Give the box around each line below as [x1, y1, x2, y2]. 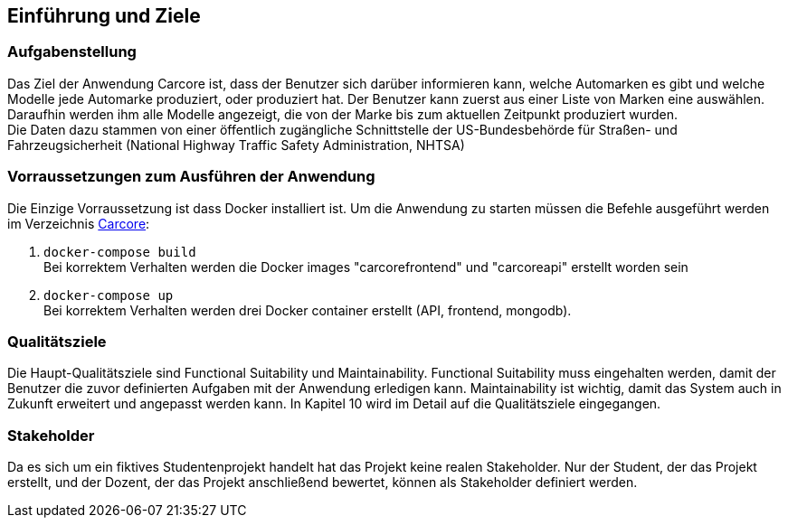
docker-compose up [43, 287, 174, 303]
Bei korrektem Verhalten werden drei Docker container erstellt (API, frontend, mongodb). [43, 302, 572, 318]
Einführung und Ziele [7, 5, 201, 27]
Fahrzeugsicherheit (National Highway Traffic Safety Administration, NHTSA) [7, 136, 465, 153]
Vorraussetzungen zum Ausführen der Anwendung [7, 167, 375, 186]
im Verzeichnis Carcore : [7, 215, 150, 231]
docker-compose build [43, 244, 196, 259]
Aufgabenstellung [7, 42, 137, 61]
